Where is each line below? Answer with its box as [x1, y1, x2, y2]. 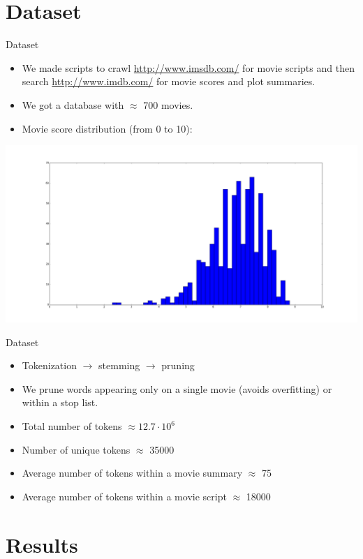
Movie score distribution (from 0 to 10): [22, 121, 193, 135]
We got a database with [22, 97, 124, 112]
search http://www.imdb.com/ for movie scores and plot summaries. [22, 74, 316, 89]
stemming [98, 358, 140, 373]
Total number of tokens [22, 419, 122, 433]
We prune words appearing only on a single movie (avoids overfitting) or [22, 381, 332, 396]
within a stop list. [22, 395, 98, 410]
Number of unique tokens [22, 442, 131, 456]
